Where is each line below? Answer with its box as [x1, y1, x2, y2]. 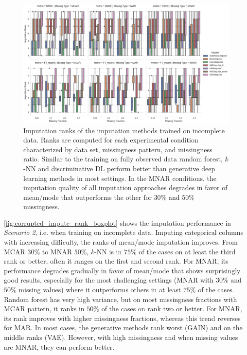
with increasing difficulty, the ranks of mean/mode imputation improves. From [4, 237, 238, 247]
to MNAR [42, 246, 72, 256]
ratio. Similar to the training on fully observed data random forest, [23, 154, 223, 164]
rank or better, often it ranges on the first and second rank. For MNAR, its [4, 256, 229, 266]
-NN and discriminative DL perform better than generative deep [23, 163, 215, 173]
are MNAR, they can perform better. [4, 341, 115, 352]
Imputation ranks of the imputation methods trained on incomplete [23, 125, 225, 135]
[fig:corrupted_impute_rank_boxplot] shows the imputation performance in [4, 217, 231, 228]
